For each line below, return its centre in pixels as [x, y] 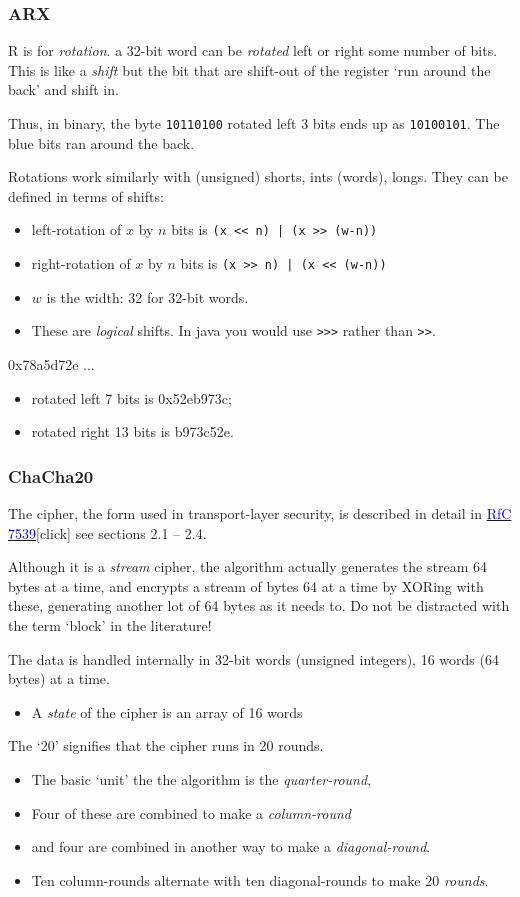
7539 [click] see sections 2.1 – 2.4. [107, 532]
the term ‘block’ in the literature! [110, 624]
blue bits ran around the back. [101, 142]
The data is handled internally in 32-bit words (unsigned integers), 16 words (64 [253, 658]
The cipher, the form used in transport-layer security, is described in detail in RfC [260, 513]
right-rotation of [81, 263]
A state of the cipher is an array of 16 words [167, 711]
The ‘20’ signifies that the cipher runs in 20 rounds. [166, 745]
